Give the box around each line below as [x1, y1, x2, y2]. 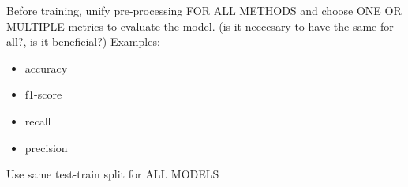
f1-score [24, 86, 62, 103]
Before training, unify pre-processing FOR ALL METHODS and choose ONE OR [6, 2, 402, 18]
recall [24, 112, 51, 129]
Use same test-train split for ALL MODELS [6, 166, 219, 182]
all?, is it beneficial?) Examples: [6, 33, 160, 50]
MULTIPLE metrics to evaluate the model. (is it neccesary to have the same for [6, 17, 394, 34]
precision [24, 139, 68, 155]
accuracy [24, 59, 68, 76]
